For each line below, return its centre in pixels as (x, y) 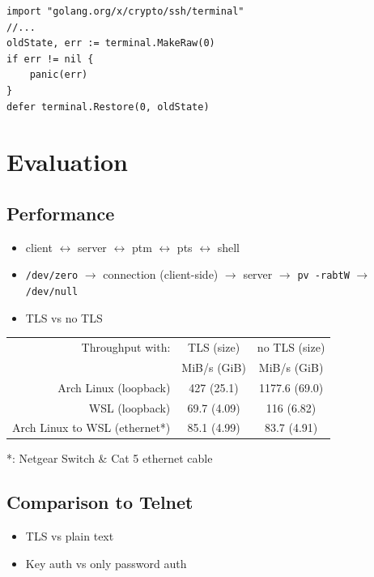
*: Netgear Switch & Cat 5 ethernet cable (110, 458)
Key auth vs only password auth (106, 563)
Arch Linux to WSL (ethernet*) (91, 427)
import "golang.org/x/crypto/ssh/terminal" (125, 11)
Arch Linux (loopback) (114, 387)
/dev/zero (52, 276)
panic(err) (59, 75)
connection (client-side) (161, 274)
